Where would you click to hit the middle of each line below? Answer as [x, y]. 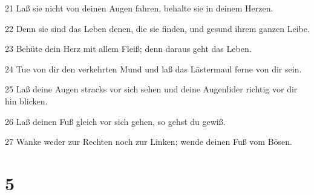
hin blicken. [26, 101]
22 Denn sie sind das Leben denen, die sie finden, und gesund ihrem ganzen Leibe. [157, 28]
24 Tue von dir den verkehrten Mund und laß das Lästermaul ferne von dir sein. [153, 69]
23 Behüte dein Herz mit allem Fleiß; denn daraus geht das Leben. [128, 49]
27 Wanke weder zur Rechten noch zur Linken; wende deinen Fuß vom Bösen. [149, 142]
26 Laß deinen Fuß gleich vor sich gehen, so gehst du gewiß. [115, 121]
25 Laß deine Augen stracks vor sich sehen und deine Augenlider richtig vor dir [151, 89]
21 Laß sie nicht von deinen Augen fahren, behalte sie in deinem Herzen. [139, 8]
